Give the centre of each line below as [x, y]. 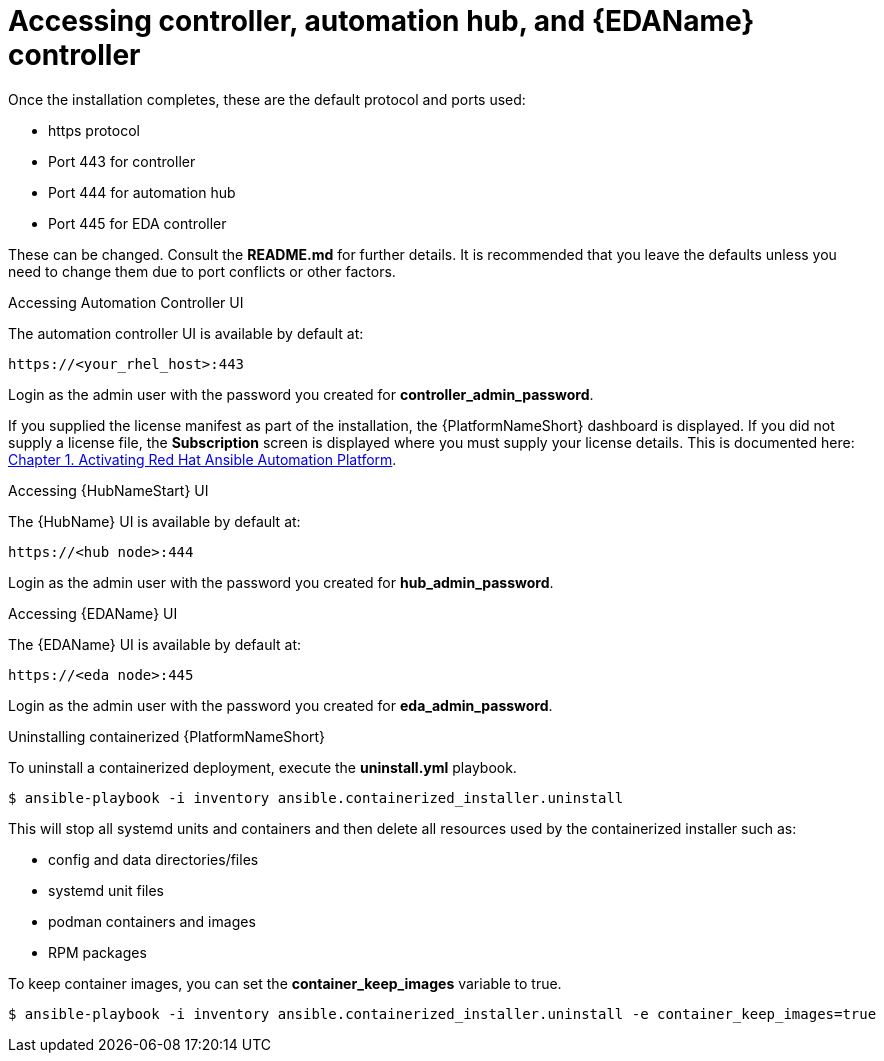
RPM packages [97, 952]
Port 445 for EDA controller [137, 223]
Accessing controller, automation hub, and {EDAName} [381, 21]
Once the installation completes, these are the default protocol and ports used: [267, 99]
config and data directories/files [153, 859]
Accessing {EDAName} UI [93, 613]
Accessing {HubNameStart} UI [108, 490]
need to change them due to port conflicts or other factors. [202, 271]
